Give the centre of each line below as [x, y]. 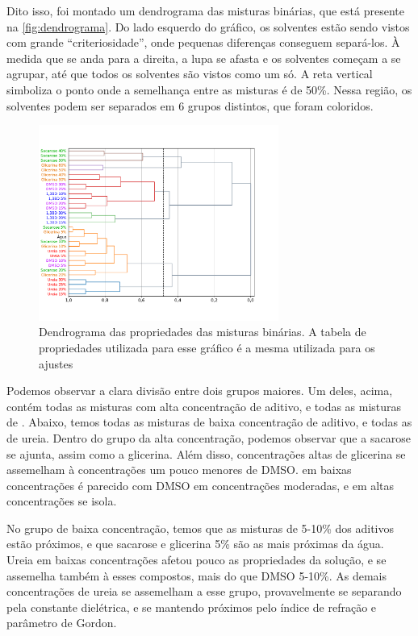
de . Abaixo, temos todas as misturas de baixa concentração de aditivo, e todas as [209, 422]
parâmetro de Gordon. [62, 623]
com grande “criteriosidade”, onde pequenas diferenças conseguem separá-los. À [203, 42]
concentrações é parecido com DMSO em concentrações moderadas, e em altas [201, 485]
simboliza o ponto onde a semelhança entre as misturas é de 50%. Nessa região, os [209, 89]
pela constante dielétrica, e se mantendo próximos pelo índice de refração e [192, 607]
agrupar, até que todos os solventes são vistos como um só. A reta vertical [190, 74]
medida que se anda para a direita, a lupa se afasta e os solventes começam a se [204, 58]
